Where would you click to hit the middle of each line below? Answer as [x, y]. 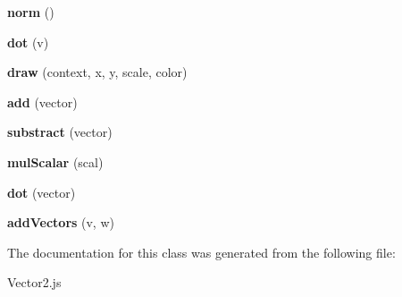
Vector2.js [34, 282]
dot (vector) [42, 192]
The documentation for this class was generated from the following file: [201, 252]
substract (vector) [60, 132]
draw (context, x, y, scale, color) [97, 72]
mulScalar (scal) [55, 161]
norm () [31, 12]
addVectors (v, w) [61, 222]
